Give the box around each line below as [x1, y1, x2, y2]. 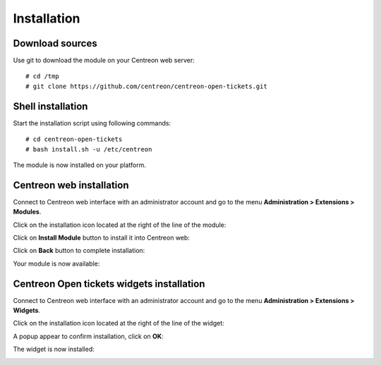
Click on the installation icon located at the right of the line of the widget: [13, 319, 225, 328]
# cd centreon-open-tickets [25, 135, 123, 144]
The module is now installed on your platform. [13, 161, 147, 169]
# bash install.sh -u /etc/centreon [25, 145, 152, 153]
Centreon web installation [13, 179, 129, 191]
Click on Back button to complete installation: [13, 247, 145, 255]
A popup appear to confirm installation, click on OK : [13, 332, 164, 340]
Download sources [13, 37, 98, 49]
